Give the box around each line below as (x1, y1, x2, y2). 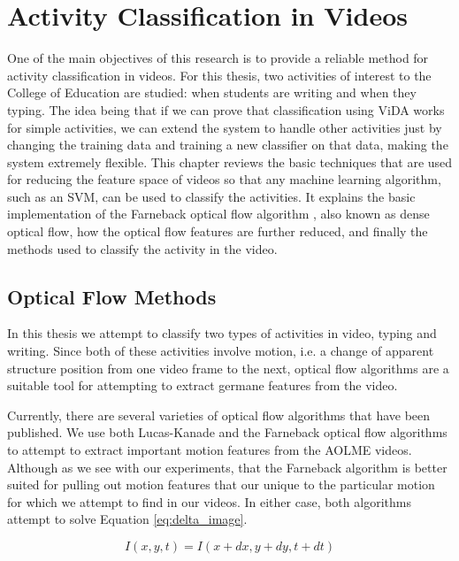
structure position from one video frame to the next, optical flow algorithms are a (7, 358, 449, 377)
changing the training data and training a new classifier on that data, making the (7, 135, 448, 154)
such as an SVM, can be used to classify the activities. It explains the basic (7, 187, 416, 205)
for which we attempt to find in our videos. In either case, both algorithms (7, 492, 411, 511)
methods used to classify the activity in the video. (7, 239, 278, 257)
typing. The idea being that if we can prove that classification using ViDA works (7, 100, 445, 119)
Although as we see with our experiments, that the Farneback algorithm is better (7, 457, 448, 476)
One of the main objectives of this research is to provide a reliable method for (7, 49, 429, 67)
